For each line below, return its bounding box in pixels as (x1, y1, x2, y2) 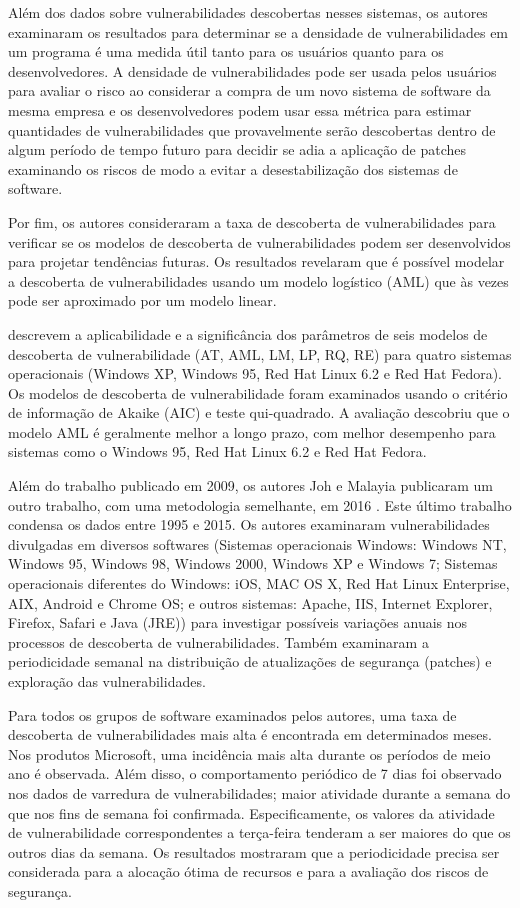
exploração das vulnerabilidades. (8, 671, 206, 691)
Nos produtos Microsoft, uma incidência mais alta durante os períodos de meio (8, 743, 491, 764)
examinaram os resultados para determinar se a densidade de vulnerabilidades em (8, 21, 509, 42)
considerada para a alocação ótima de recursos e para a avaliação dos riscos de (8, 861, 489, 882)
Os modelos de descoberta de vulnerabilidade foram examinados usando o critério (8, 382, 508, 403)
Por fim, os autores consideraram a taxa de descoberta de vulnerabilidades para (8, 211, 496, 232)
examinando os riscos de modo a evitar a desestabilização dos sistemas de (8, 158, 458, 179)
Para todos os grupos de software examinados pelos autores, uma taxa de (8, 704, 457, 725)
